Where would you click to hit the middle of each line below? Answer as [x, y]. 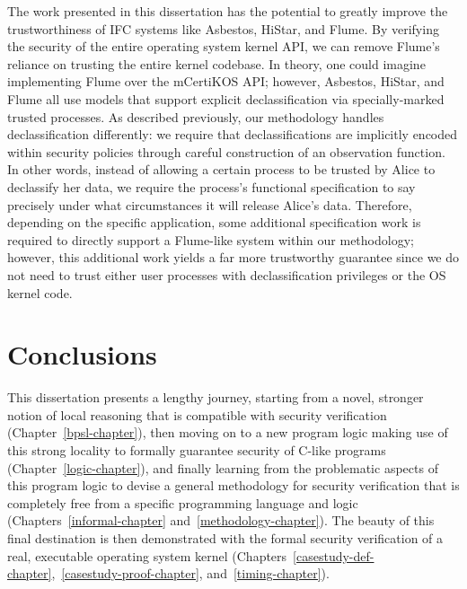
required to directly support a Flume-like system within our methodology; [211, 239]
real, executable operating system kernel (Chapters [147, 555]
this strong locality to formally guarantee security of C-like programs [197, 450]
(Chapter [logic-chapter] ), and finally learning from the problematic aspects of [223, 467]
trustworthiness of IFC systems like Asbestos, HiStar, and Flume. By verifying [223, 28]
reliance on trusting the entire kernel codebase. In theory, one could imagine [216, 63]
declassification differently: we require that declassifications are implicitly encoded [233, 134]
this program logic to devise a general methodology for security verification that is [233, 485]
